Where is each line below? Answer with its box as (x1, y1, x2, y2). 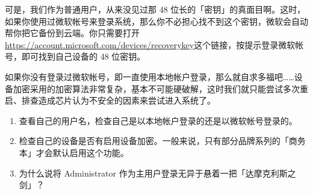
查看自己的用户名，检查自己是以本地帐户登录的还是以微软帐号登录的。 (19, 114, 297, 127)
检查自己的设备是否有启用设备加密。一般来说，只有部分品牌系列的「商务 (19, 134, 306, 147)
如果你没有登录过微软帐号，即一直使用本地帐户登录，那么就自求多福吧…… (5, 70, 294, 83)
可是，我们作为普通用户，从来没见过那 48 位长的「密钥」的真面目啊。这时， (5, 3, 306, 15)
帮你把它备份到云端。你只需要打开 (5, 27, 140, 39)
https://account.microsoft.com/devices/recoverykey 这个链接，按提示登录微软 (5, 38, 296, 51)
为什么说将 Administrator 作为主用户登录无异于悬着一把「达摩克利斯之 (19, 166, 296, 179)
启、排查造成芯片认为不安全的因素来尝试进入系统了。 (5, 94, 215, 107)
